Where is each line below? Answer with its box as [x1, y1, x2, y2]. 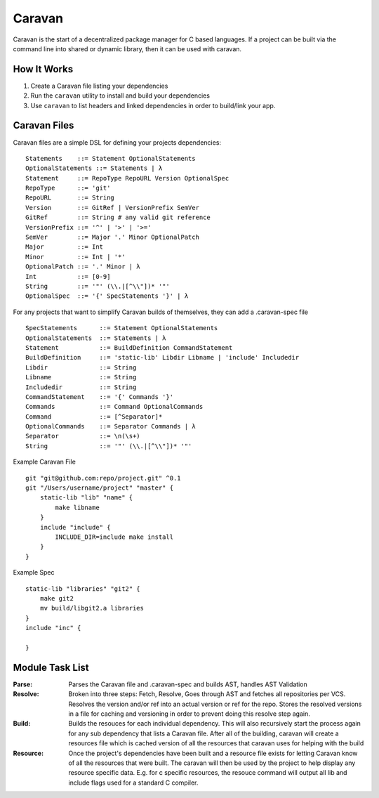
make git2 [39, 594, 74, 602]
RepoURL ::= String [25, 194, 115, 202]
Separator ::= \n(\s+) [25, 432, 140, 440]
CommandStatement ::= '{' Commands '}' [25, 393, 174, 400]
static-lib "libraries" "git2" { [25, 584, 140, 593]
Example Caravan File [13, 457, 77, 466]
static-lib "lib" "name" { [39, 494, 133, 502]
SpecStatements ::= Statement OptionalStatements [25, 324, 218, 332]
